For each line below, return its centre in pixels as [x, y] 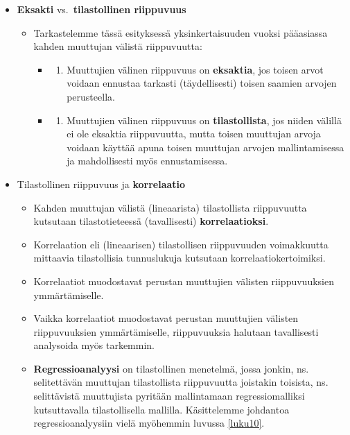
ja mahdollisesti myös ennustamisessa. [147, 161]
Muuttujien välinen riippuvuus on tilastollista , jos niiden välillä [204, 120]
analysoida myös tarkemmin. [94, 345]
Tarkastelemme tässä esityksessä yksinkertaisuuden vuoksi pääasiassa [181, 32]
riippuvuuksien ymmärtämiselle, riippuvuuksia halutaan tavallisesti [176, 331]
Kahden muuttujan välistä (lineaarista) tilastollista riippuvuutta [170, 207]
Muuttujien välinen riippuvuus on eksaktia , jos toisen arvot [195, 69]
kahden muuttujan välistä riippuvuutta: [118, 46]
